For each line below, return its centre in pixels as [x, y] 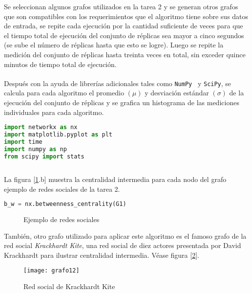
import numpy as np [35, 149]
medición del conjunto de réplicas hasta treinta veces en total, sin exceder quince [125, 54]
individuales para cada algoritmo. [54, 112]
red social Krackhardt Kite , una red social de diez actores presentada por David [123, 245]
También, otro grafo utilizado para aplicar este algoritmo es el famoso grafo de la [125, 236]
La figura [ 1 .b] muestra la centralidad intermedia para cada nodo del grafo [115, 179]
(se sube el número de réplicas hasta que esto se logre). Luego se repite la [114, 45]
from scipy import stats [44, 156]
